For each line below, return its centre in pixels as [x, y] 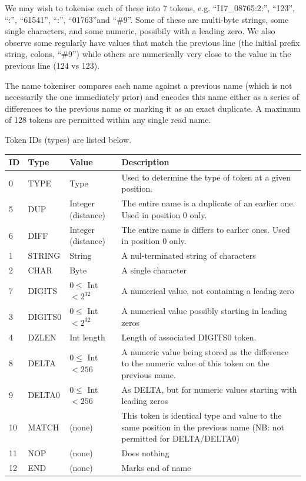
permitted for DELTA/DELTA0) [180, 438]
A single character [154, 270]
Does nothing [145, 453]
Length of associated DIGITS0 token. [189, 337]
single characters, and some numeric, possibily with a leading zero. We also [140, 31]
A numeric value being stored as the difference [205, 351]
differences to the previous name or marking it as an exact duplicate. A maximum [153, 108]
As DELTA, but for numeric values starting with [209, 389]
